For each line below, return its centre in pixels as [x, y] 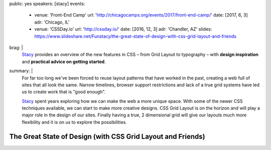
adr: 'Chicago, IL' [52, 22]
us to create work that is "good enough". [64, 92]
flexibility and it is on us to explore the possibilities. [75, 122]
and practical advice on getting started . [64, 61]
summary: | [21, 71]
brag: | [16, 47]
